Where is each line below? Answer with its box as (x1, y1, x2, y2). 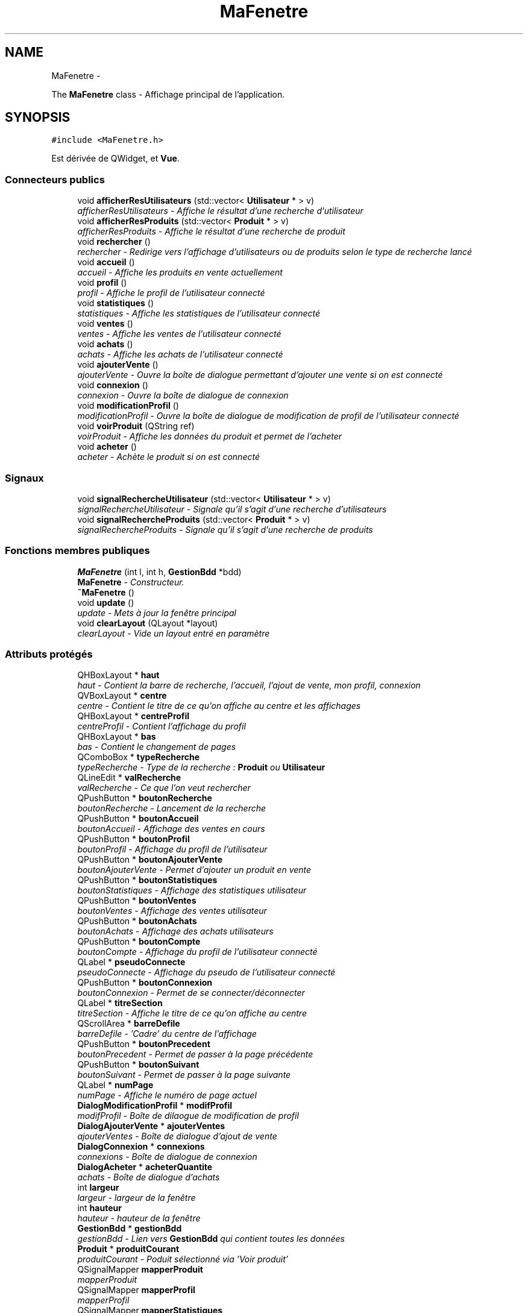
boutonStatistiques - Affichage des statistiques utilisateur (77, 885, 307, 896)
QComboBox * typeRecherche (77, 752, 200, 763)
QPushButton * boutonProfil (77, 834, 190, 845)
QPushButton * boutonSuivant (77, 1059, 200, 1070)
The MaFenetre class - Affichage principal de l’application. (51, 89, 285, 99)
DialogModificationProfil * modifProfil (77, 1100, 233, 1111)
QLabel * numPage (77, 1080, 154, 1091)
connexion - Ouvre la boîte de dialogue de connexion (77, 390, 289, 401)
